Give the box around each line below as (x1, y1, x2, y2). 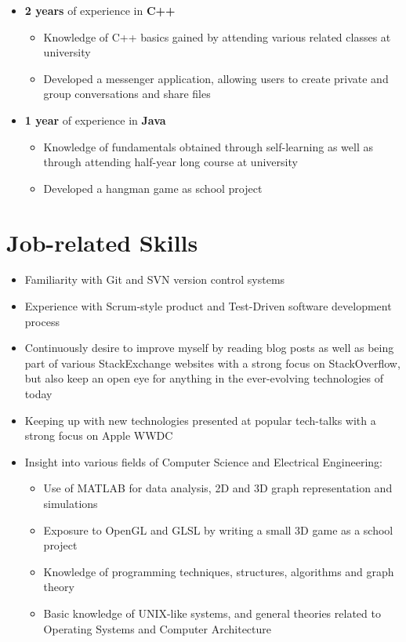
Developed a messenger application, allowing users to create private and (43, 70, 389, 86)
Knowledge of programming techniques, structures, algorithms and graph (43, 563, 394, 579)
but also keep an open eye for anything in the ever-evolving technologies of (24, 370, 383, 386)
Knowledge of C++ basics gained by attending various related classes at (43, 28, 391, 45)
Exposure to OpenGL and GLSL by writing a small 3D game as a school (43, 521, 393, 538)
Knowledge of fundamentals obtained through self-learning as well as (43, 138, 373, 154)
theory (43, 579, 74, 595)
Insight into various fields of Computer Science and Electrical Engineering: (24, 453, 382, 470)
